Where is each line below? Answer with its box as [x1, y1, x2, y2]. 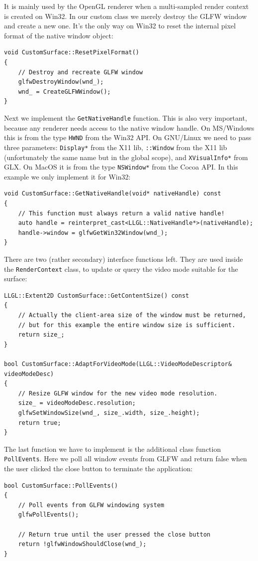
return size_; [18, 331, 65, 339]
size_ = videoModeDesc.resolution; [18, 399, 136, 407]
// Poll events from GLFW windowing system [18, 501, 165, 509]
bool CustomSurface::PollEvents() [4, 482, 118, 489]
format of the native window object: [4, 30, 113, 40]
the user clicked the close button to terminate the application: [4, 463, 193, 473]
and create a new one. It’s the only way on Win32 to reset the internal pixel [4, 20, 236, 31]
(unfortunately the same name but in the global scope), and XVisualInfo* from [4, 152, 248, 162]
